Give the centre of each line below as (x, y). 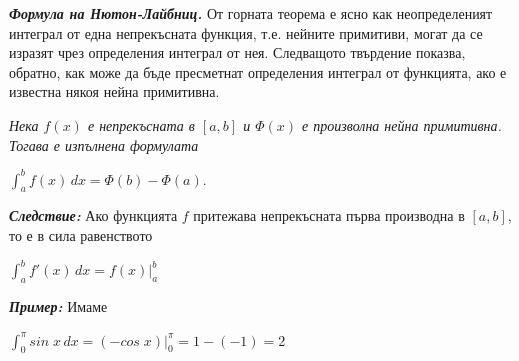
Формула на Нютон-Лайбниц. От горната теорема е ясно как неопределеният (251, 13)
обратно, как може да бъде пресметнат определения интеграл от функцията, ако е (258, 71)
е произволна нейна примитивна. (402, 124)
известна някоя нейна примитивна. (114, 91)
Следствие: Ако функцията (93, 215)
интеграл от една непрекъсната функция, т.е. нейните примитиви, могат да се (246, 32)
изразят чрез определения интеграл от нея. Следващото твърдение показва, (237, 52)
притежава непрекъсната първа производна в (329, 215)
